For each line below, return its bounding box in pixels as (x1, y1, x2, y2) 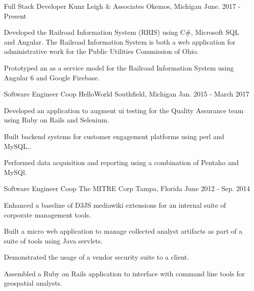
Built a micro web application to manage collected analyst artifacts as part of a (4, 226, 243, 236)
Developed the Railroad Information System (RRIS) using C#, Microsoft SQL (4, 27, 239, 37)
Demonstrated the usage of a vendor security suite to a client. (4, 252, 189, 262)
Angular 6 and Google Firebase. (4, 72, 100, 82)
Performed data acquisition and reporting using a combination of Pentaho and (4, 157, 239, 168)
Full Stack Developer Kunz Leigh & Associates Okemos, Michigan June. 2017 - (4, 1, 241, 11)
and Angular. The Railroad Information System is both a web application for (4, 36, 236, 47)
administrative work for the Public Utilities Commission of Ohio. (4, 46, 199, 56)
